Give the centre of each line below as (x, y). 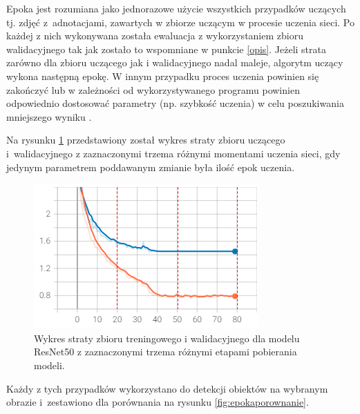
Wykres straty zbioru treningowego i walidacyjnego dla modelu (167, 338)
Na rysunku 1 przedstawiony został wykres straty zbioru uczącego (146, 140)
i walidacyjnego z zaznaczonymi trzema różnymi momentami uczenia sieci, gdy (173, 153)
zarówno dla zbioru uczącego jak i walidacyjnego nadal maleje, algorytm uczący (175, 62)
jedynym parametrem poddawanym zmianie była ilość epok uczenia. (151, 167)
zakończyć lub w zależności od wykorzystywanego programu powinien (153, 89)
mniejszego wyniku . (49, 116)
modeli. (49, 365)
